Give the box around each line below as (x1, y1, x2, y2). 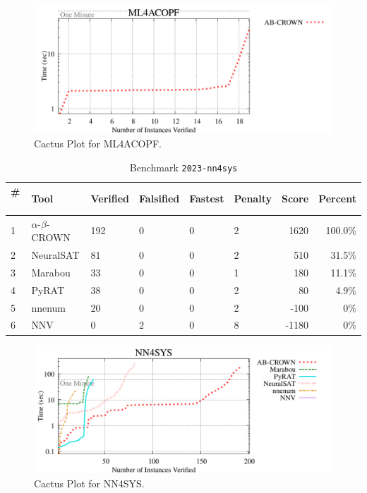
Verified (90, 191, 130, 205)
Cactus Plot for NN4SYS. (34, 475, 145, 490)
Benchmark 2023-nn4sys (129, 159, 238, 174)
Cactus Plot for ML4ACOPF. (34, 135, 162, 150)
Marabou (31, 264, 71, 279)
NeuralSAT (31, 248, 80, 262)
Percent (318, 191, 356, 205)
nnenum (31, 300, 66, 315)
